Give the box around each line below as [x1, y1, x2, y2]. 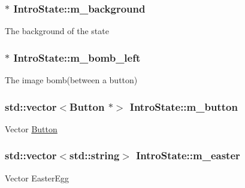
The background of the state [5, 25, 109, 37]
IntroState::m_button [129, 99, 238, 114]
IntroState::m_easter [136, 148, 240, 163]
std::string [69, 148, 120, 163]
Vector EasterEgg [5, 171, 69, 184]
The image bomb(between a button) [5, 74, 138, 86]
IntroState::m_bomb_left [13, 50, 141, 65]
